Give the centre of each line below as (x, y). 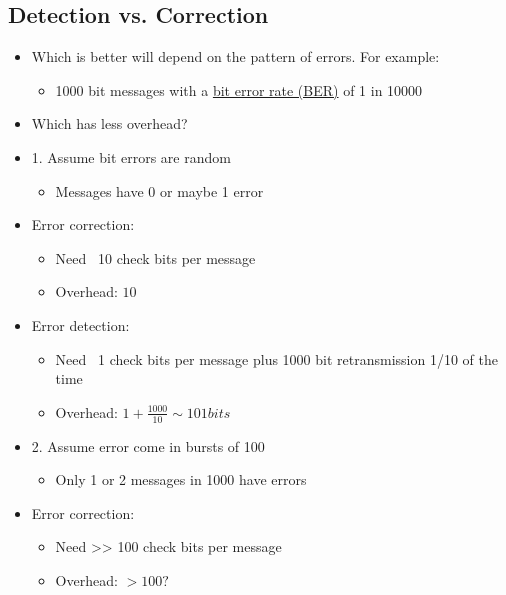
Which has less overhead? (109, 123)
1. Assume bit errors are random (131, 156)
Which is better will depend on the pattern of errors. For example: (235, 56)
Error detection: (80, 324)
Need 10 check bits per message (155, 257)
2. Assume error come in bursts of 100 (148, 445)
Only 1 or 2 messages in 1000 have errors (181, 479)
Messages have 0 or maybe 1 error (159, 190)
